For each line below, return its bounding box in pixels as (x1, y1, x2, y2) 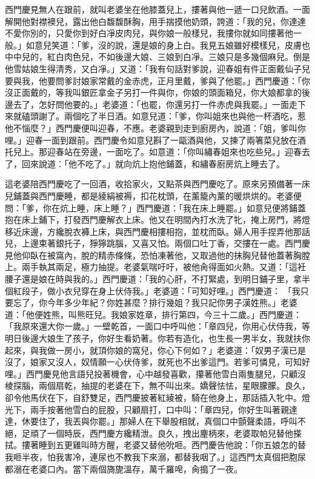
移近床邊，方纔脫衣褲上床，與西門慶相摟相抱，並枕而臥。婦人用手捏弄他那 (5, 225, 302, 237)
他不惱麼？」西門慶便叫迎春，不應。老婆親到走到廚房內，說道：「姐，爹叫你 (5, 121, 306, 134)
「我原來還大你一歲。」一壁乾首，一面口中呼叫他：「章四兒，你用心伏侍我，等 (5, 320, 310, 332)
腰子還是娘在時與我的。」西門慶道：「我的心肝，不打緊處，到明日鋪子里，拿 (5, 273, 302, 285)
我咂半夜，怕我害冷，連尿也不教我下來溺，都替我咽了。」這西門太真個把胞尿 (5, 450, 306, 463)
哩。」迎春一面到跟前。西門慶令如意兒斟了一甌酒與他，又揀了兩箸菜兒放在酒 (5, 133, 306, 146)
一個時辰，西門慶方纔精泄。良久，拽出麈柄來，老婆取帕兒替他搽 (47, 426, 302, 439)
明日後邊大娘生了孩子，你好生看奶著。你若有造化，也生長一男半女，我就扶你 (5, 332, 310, 345)
